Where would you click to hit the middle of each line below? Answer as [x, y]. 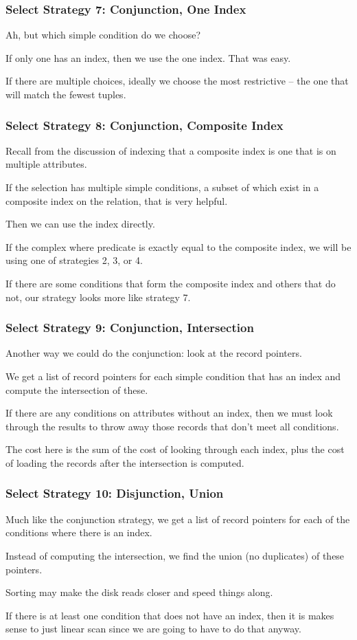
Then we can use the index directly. [80, 224]
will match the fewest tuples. [66, 94]
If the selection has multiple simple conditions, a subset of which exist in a [162, 187]
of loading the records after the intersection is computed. [125, 462]
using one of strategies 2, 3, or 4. [74, 260]
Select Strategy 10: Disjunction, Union [115, 493]
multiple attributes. [46, 164]
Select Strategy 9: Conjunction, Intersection [130, 328]
